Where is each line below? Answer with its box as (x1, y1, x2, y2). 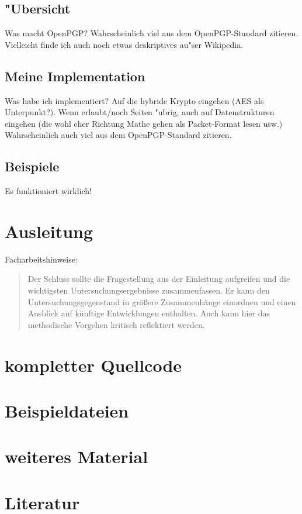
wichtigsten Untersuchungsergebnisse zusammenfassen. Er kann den (27, 284, 270, 296)
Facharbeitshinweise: (5, 253, 78, 265)
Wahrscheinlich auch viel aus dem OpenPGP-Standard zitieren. (5, 129, 232, 141)
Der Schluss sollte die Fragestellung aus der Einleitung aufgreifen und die (27, 272, 290, 285)
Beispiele (5, 157, 60, 175)
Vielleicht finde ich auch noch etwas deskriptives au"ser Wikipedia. (5, 38, 244, 50)
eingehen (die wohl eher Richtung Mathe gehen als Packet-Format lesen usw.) (5, 117, 283, 129)
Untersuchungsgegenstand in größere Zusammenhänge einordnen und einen (27, 295, 296, 308)
